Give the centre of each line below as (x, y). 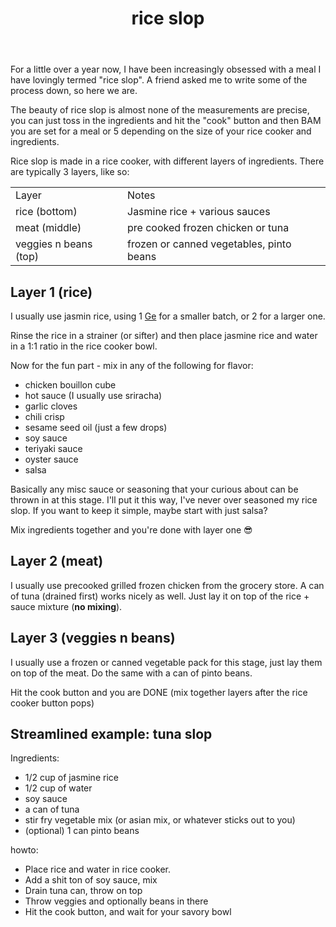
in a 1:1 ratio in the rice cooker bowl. (84, 346)
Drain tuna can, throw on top (83, 891)
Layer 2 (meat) (57, 561)
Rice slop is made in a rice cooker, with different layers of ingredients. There (167, 161)
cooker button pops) (52, 703)
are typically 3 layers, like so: (70, 172)
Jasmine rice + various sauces (199, 212)
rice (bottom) (46, 212)
